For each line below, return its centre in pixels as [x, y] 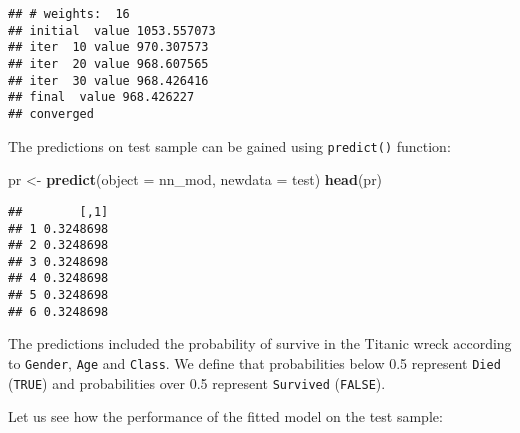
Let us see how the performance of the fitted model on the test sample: [225, 416]
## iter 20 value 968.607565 [108, 63]
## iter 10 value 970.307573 [108, 47]
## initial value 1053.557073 [112, 30]
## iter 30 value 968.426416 [108, 80]
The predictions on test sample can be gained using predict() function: [229, 145]
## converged [51, 113]
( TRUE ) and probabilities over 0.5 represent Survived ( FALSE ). [197, 382]
